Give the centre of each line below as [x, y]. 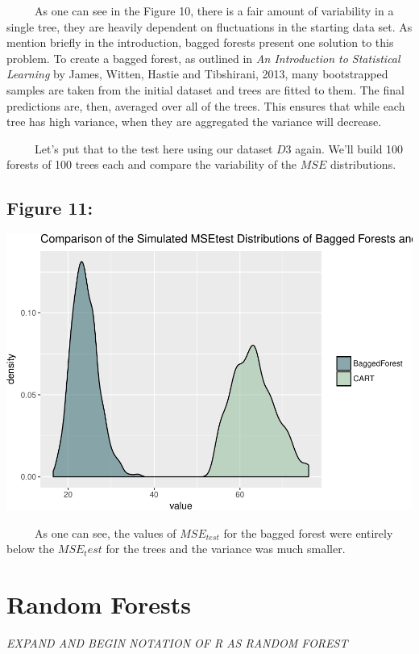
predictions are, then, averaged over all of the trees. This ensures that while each [206, 105]
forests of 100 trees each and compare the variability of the [152, 164]
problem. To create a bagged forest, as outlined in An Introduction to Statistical [203, 58]
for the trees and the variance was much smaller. [226, 549]
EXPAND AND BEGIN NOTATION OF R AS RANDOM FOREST [177, 643]
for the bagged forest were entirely [308, 532]
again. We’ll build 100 [349, 148]
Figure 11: [50, 208]
